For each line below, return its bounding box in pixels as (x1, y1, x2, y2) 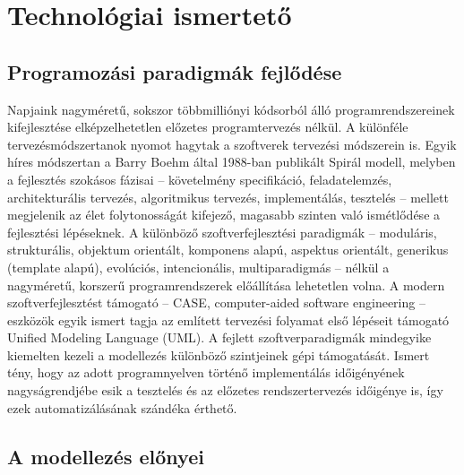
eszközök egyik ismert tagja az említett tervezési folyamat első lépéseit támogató (7, 310, 450, 329)
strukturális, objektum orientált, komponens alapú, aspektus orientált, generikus (7, 240, 449, 259)
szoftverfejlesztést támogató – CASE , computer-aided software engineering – (7, 293, 425, 312)
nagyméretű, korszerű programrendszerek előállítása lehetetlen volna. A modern (7, 275, 445, 294)
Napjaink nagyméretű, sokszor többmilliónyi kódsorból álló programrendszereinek (7, 99, 455, 118)
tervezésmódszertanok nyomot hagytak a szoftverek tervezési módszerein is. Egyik (7, 134, 457, 153)
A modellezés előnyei (7, 442, 204, 470)
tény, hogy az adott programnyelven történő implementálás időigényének (7, 363, 405, 382)
